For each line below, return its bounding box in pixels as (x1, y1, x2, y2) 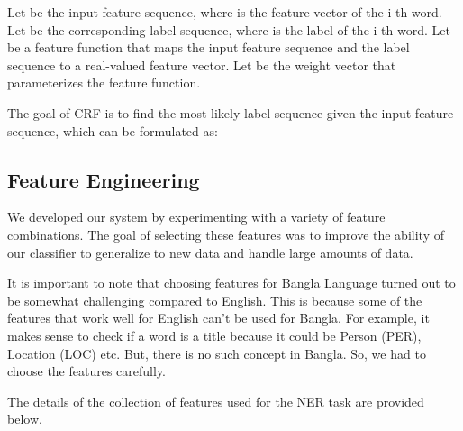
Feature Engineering (7, 165, 200, 193)
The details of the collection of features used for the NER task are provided (7, 391, 424, 410)
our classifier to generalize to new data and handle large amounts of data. (7, 243, 413, 261)
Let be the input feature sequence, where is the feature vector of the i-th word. (7, 3, 442, 21)
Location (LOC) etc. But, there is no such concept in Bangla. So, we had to (7, 344, 426, 362)
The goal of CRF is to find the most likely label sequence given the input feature (7, 103, 454, 122)
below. (7, 409, 42, 428)
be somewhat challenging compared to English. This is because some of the (7, 290, 422, 309)
